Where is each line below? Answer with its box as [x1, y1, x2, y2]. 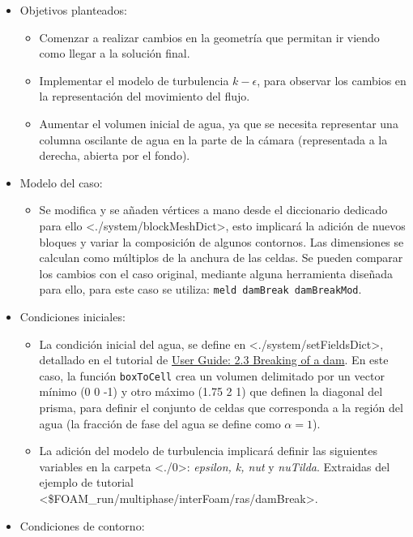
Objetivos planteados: [19, 2, 127, 18]
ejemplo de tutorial [39, 474, 134, 491]
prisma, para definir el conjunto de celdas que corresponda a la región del [39, 399, 403, 415]
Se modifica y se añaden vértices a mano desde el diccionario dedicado [39, 201, 388, 218]
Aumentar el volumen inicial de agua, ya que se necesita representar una [39, 114, 398, 131]
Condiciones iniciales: [19, 307, 126, 324]
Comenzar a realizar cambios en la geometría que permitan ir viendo [39, 28, 380, 45]
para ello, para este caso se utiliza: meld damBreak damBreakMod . [39, 281, 362, 298]
